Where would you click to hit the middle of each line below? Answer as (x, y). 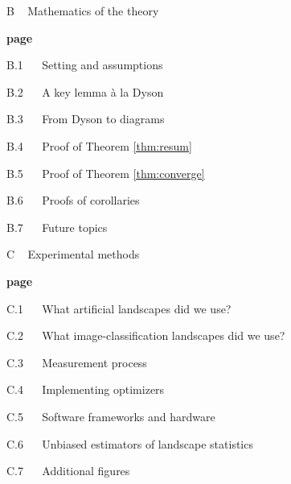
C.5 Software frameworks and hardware (111, 416)
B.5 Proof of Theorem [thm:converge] (106, 173)
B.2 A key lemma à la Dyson (85, 91)
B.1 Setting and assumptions (85, 65)
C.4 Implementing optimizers (86, 389)
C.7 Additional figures (68, 471)
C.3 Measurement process (77, 362)
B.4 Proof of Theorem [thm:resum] (99, 145)
